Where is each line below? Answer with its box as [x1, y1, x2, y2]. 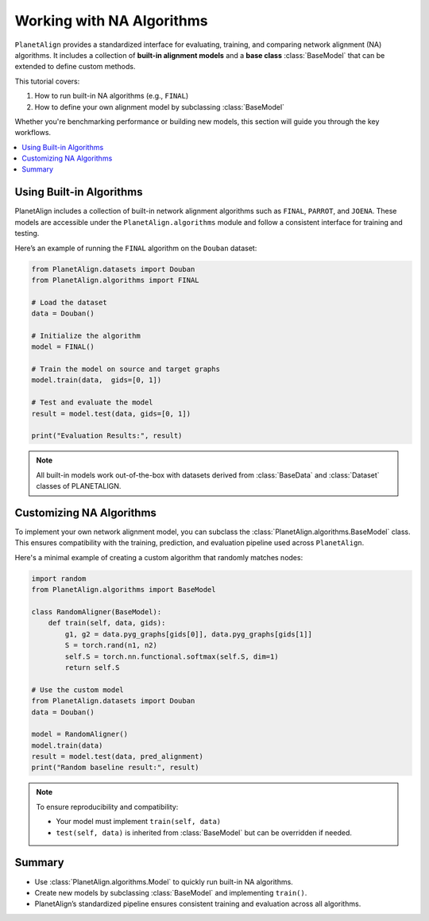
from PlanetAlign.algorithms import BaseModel [31, 585, 216, 594]
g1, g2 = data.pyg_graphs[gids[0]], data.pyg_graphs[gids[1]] [64, 629, 313, 639]
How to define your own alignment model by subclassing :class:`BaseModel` [34, 102, 285, 111]
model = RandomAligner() [31, 729, 129, 739]
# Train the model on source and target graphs [31, 365, 220, 373]
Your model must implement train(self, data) [56, 817, 222, 826]
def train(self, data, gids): [48, 618, 166, 628]
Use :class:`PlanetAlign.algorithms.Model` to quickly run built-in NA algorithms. [34, 876, 293, 886]
